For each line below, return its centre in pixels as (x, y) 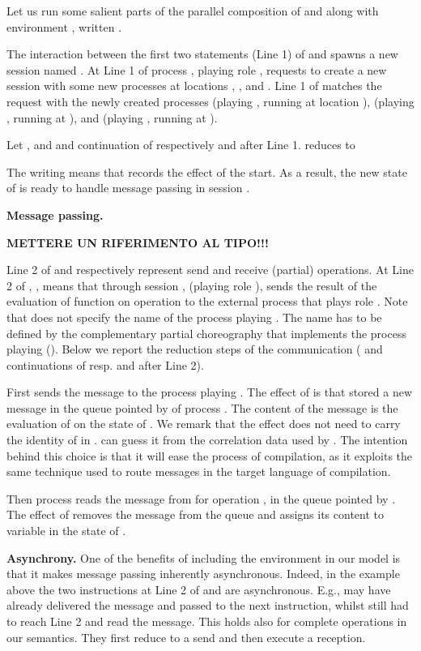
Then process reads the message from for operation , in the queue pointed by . (201, 498)
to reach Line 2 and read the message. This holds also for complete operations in (207, 621)
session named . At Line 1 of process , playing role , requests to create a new (197, 69)
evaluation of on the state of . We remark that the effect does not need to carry (204, 424)
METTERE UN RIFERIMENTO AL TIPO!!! (138, 242)
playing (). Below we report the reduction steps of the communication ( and (195, 349)
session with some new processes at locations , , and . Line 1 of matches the (194, 86)
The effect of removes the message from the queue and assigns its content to (196, 514)
